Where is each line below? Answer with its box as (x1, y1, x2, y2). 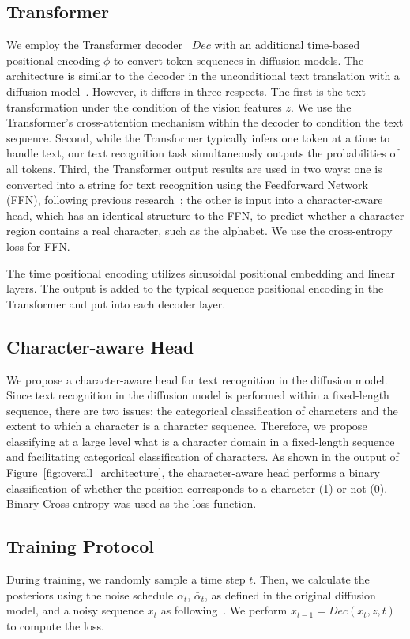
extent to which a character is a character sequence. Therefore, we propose (6, 418, 367, 434)
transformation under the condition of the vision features (6, 98, 282, 115)
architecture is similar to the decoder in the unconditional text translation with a (6, 67, 400, 84)
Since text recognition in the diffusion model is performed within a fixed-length (6, 387, 389, 403)
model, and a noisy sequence (6, 602, 144, 618)
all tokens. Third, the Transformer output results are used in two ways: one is (6, 160, 382, 176)
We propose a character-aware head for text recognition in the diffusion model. (6, 371, 388, 388)
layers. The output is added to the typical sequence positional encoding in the (6, 280, 384, 297)
